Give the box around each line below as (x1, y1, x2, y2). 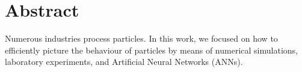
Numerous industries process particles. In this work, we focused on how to (5, 32, 278, 45)
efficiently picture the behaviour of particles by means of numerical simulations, (5, 43, 298, 56)
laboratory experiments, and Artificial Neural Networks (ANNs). (5, 55, 243, 68)
